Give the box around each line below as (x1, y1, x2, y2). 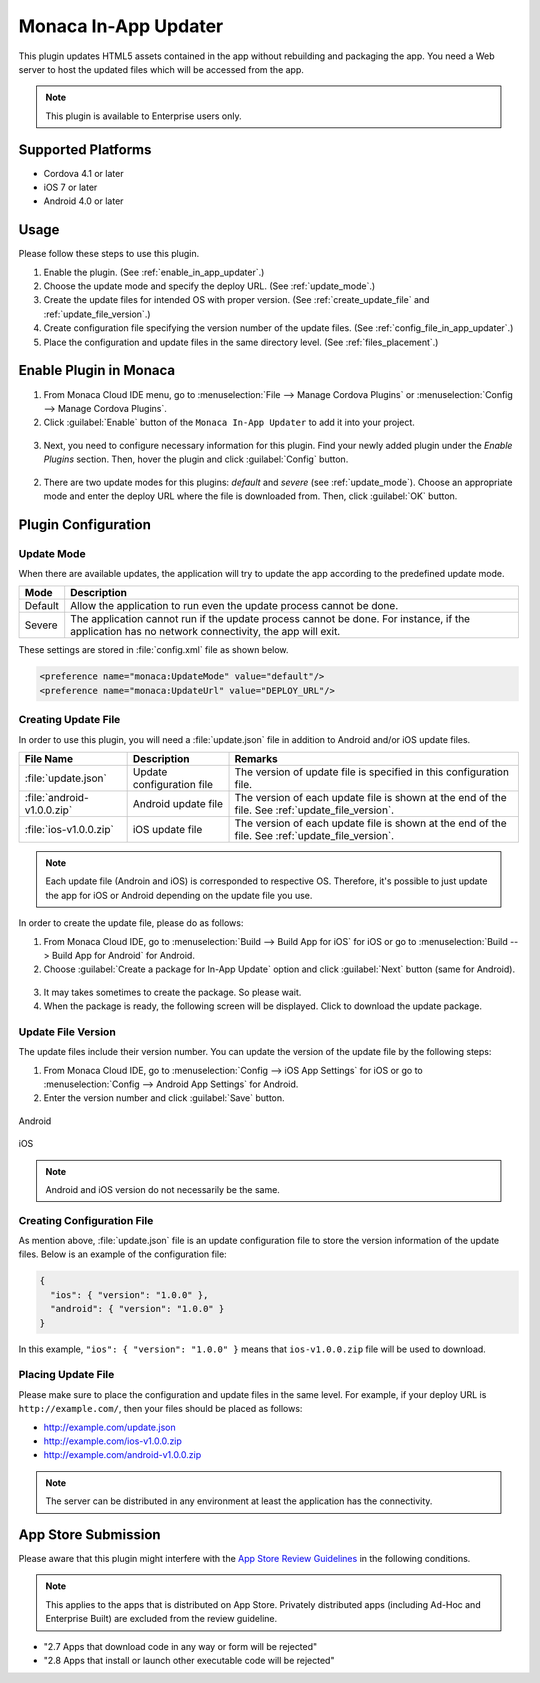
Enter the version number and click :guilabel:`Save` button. (43, 1092, 285, 1104)
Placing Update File (18, 1368, 115, 1382)
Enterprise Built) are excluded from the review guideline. (45, 1613, 278, 1625)
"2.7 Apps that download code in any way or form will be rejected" (43, 1640, 318, 1652)
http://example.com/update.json (43, 1421, 176, 1433)
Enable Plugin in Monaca (18, 362, 176, 379)
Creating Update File (18, 713, 121, 727)
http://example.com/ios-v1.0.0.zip (43, 1435, 182, 1447)
